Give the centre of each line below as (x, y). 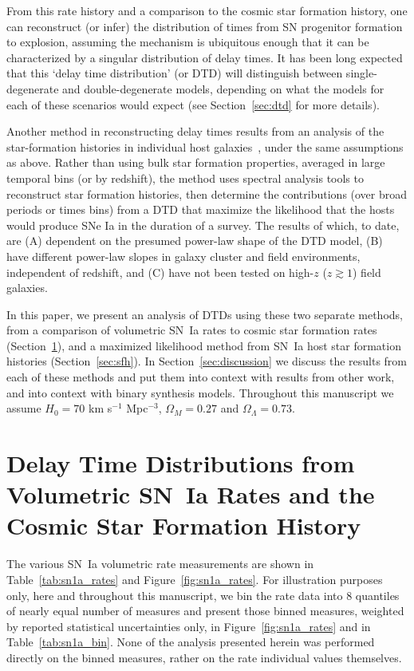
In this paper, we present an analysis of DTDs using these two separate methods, (205, 314)
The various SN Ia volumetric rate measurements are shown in (160, 564)
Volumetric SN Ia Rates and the (191, 494)
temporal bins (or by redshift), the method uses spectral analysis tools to (185, 178)
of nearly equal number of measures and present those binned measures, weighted (205, 611)
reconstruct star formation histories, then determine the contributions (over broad (207, 193)
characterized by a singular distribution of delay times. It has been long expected (205, 57)
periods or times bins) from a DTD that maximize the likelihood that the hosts (201, 209)
